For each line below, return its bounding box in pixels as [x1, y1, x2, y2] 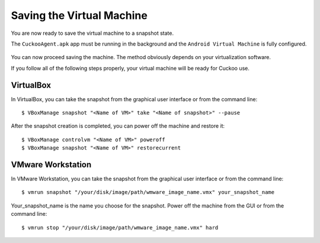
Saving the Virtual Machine [11, 9, 148, 22]
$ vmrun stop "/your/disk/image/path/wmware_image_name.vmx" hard [21, 224, 219, 231]
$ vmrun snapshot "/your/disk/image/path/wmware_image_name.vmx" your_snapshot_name [21, 189, 275, 196]
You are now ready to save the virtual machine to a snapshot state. [11, 30, 174, 37]
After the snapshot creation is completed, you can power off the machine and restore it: [11, 122, 225, 129]
